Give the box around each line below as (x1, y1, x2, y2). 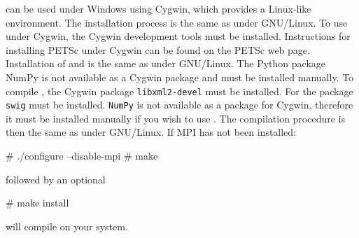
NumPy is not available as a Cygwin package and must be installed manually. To (6, 69, 354, 84)
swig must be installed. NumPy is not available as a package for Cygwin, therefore (6, 97, 353, 112)
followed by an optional (6, 171, 106, 186)
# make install (6, 195, 69, 210)
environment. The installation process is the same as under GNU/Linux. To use (6, 15, 348, 29)
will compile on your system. (6, 218, 128, 233)
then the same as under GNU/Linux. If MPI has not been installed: (6, 125, 297, 139)
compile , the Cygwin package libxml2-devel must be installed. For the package (6, 83, 353, 98)
